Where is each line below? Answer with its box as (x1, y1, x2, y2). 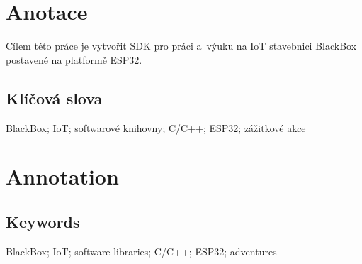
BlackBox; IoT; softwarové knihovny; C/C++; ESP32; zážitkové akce (6, 120, 306, 135)
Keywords (6, 210, 80, 232)
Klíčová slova (6, 87, 103, 109)
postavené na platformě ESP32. (6, 52, 142, 67)
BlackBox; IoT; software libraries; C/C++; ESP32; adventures (6, 243, 277, 258)
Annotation (6, 162, 119, 191)
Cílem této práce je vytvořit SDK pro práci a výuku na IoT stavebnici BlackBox (6, 38, 357, 53)
